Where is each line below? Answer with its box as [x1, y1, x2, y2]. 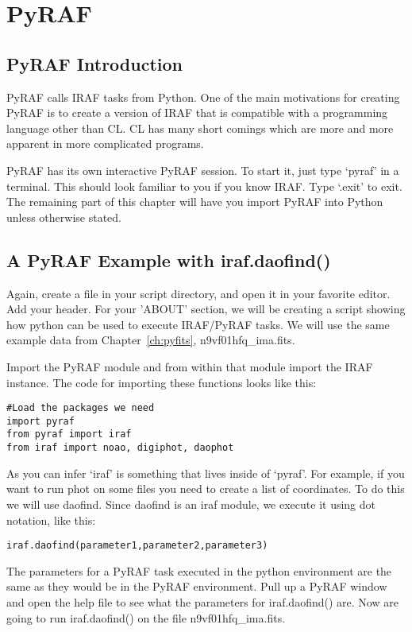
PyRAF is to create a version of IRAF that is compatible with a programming [6, 104, 388, 121]
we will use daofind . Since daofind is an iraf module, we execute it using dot [6, 495, 376, 512]
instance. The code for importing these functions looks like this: [6, 374, 317, 390]
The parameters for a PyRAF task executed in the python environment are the [6, 562, 392, 579]
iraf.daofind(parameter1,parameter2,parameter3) [6, 540, 268, 552]
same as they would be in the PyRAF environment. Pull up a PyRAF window [6, 578, 387, 595]
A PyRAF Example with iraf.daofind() [6, 247, 331, 272]
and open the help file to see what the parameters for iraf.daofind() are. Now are [6, 593, 399, 610]
